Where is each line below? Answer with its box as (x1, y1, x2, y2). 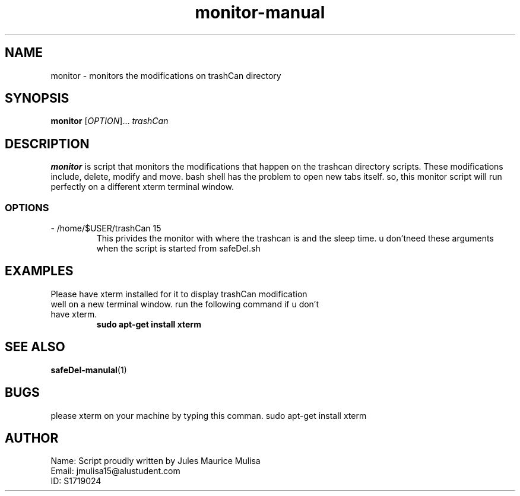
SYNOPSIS (5, 91, 69, 106)
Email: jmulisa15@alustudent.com (50, 466, 180, 476)
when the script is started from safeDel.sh (96, 243, 261, 254)
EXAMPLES (5, 263, 74, 279)
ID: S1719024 (50, 476, 102, 487)
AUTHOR (5, 430, 59, 446)
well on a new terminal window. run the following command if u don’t (50, 298, 319, 309)
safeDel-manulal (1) (50, 364, 127, 375)
